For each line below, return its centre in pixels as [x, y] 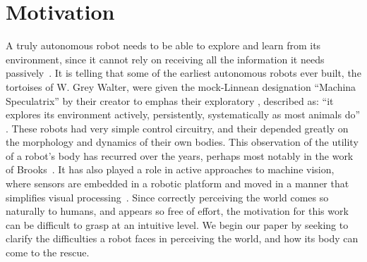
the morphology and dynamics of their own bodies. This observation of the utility [182, 142]
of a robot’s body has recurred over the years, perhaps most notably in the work [180, 155]
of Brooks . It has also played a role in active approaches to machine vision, [170, 169]
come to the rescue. [48, 252]
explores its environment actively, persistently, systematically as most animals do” [183, 114]
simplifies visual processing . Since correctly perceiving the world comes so [167, 197]
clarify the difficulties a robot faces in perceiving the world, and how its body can [182, 238]
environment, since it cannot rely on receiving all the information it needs [165, 59]
